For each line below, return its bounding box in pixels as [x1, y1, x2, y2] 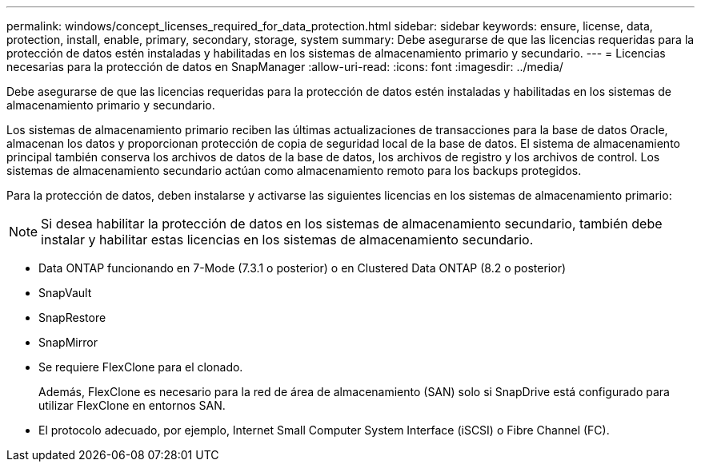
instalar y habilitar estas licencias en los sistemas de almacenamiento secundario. [41, 232, 534, 248]
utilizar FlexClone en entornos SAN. [38, 399, 226, 412]
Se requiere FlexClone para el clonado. [38, 360, 243, 374]
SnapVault [38, 286, 92, 299]
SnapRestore [38, 311, 106, 324]
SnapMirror [38, 335, 98, 349]
